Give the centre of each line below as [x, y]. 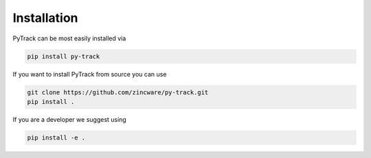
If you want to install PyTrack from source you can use [90, 74]
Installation [45, 18]
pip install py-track [64, 56]
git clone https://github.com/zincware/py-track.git [118, 92]
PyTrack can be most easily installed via [69, 38]
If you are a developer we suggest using [69, 119]
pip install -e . [56, 137]
